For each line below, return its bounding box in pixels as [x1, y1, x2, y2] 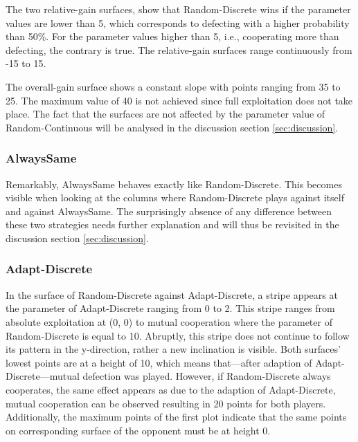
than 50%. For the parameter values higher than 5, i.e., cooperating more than [6, 29, 339, 44]
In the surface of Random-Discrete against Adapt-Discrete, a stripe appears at [6, 287, 338, 302]
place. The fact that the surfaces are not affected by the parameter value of [6, 107, 325, 121]
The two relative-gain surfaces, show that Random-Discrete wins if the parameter [6, 2, 351, 16]
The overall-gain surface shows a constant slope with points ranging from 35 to [6, 79, 341, 93]
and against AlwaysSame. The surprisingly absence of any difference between [6, 203, 332, 218]
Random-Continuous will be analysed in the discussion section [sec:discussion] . [6, 120, 339, 134]
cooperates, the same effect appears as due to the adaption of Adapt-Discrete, [6, 382, 336, 396]
